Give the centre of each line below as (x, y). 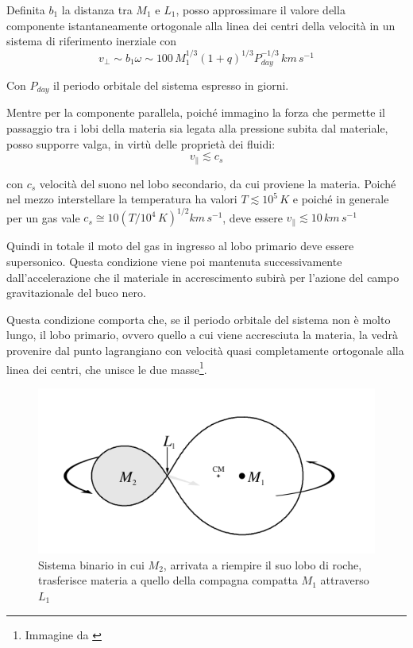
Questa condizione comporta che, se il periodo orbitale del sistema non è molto (199, 319)
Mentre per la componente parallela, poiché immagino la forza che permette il (196, 112)
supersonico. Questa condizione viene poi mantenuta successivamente (174, 261)
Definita (26, 10)
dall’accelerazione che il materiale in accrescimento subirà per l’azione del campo (203, 277)
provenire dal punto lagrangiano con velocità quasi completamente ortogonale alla (205, 350)
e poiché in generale (341, 199)
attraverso (345, 580)
